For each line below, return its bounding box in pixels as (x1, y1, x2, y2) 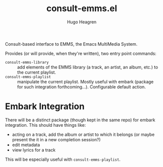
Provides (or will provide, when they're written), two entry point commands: (5, 50, 157, 56)
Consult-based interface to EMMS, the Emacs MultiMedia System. (5, 41, 138, 47)
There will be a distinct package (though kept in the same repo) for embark (5, 117, 156, 123)
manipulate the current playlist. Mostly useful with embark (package (17, 79, 154, 84)
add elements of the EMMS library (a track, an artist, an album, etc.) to (17, 64, 158, 70)
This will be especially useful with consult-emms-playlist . (5, 156, 121, 162)
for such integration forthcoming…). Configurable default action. (17, 83, 146, 90)
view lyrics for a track (12, 147, 56, 153)
